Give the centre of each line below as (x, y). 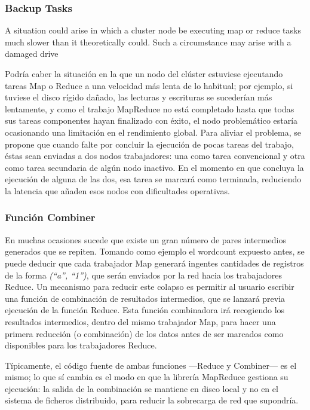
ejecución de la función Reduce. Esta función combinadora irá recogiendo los (145, 310)
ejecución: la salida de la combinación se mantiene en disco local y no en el (142, 388)
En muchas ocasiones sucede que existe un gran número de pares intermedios (146, 239)
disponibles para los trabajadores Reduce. (81, 345)
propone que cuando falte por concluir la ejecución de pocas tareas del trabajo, (149, 144)
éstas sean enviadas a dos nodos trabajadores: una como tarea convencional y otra (155, 156)
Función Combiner (50, 217)
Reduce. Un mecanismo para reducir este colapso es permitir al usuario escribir (150, 287)
